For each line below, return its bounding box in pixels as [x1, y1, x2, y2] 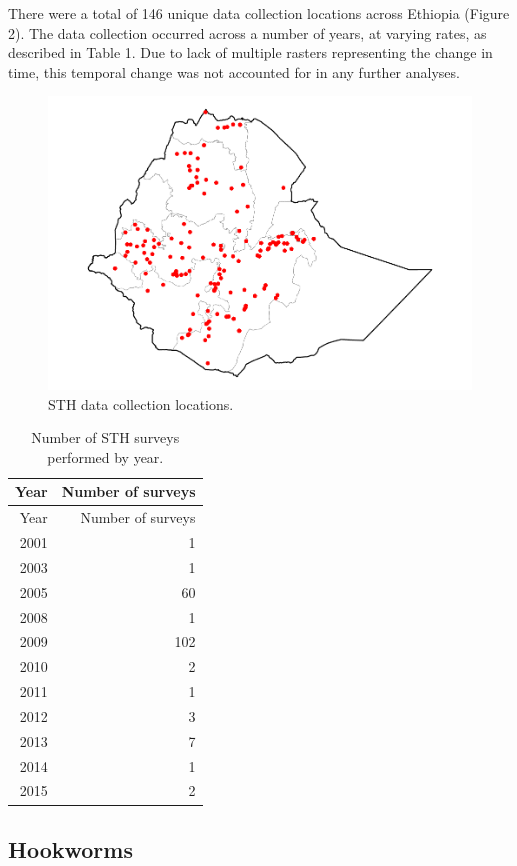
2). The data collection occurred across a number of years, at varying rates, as [8, 22, 487, 43]
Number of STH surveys [31, 427, 180, 448]
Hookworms [8, 833, 133, 864]
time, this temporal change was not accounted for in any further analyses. [8, 61, 460, 82]
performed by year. [47, 446, 164, 467]
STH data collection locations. [48, 393, 234, 414]
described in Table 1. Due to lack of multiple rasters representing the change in [8, 42, 493, 63]
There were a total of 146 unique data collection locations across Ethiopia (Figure [8, 3, 510, 23]
